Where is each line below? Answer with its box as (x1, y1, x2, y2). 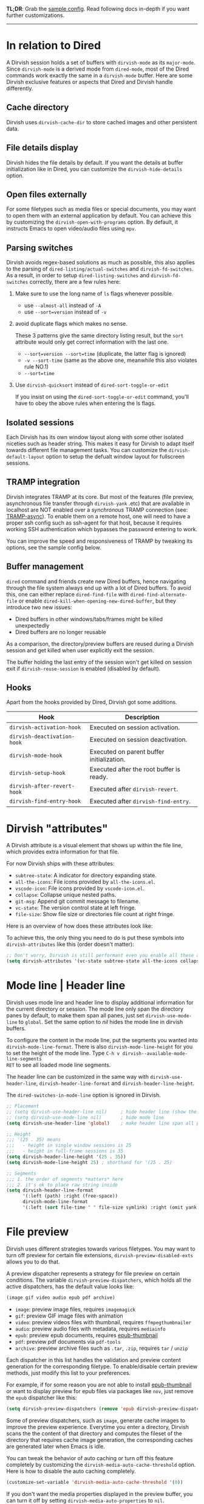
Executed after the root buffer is (89, 765, 181, 774)
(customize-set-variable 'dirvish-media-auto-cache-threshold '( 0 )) (6, 1479, 183, 1485)
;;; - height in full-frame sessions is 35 (6, 1148, 123, 1154)
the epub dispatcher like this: (6, 1394, 77, 1401)
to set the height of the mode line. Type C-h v (6, 1050, 120, 1057)
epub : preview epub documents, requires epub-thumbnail (15, 1331, 158, 1339)
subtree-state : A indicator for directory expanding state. (15, 872, 157, 879)
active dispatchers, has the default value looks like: (6, 1282, 135, 1290)
